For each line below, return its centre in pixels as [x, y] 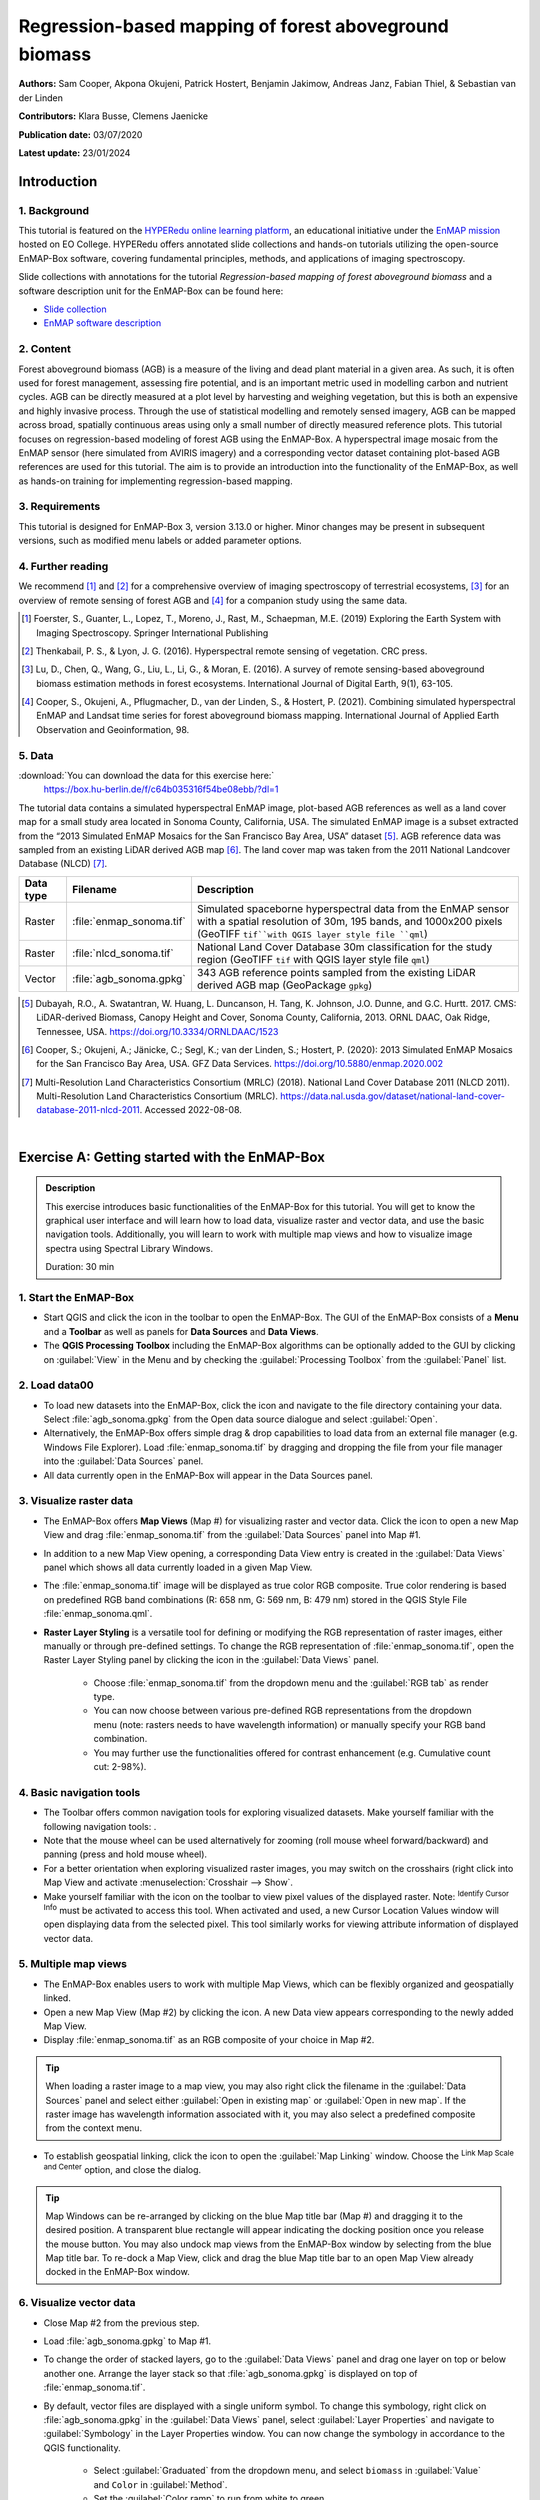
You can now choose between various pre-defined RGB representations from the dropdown [282, 1711]
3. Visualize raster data [76, 1501]
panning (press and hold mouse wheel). [125, 1854]
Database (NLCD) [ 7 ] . [63, 864]
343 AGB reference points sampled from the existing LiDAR [336, 972]
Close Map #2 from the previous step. [121, 2322]
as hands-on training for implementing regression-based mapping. [156, 481]
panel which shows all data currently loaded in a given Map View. [178, 1567]
